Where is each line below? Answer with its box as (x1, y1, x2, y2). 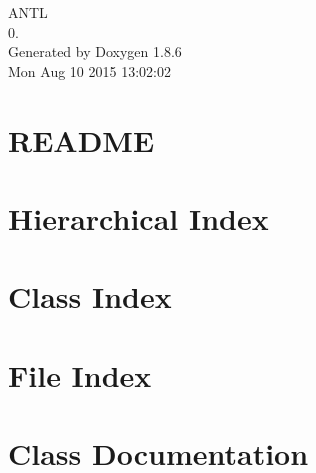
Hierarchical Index (8, 197, 269, 238)
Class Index (8, 276, 172, 317)
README (8, 119, 155, 160)
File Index (8, 354, 152, 395)
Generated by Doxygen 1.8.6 (8, 41, 182, 62)
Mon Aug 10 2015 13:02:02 (8, 60, 171, 81)
